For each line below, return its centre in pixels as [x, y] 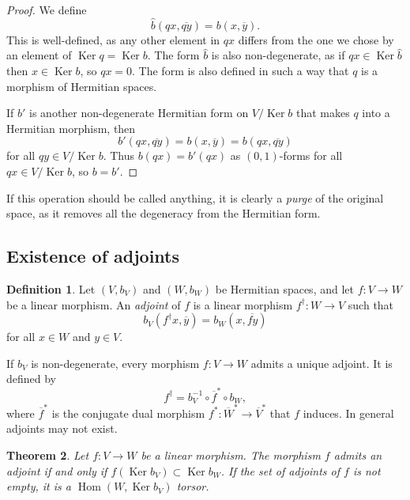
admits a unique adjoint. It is [322, 363]
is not [367, 470]
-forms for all [311, 155]
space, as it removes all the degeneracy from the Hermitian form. [164, 213]
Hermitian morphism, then [71, 128]
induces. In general [348, 413]
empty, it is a [39, 486]
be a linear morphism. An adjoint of [94, 304]
